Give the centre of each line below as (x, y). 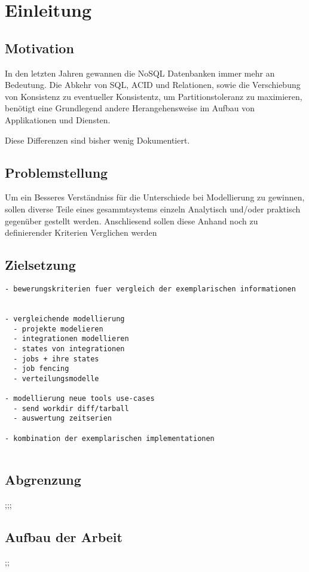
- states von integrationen (69, 349)
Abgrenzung (43, 480)
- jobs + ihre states (56, 359)
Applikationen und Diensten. (58, 119)
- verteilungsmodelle (56, 378)
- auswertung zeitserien (62, 419)
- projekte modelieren (58, 329)
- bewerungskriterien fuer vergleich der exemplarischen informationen (150, 289)
